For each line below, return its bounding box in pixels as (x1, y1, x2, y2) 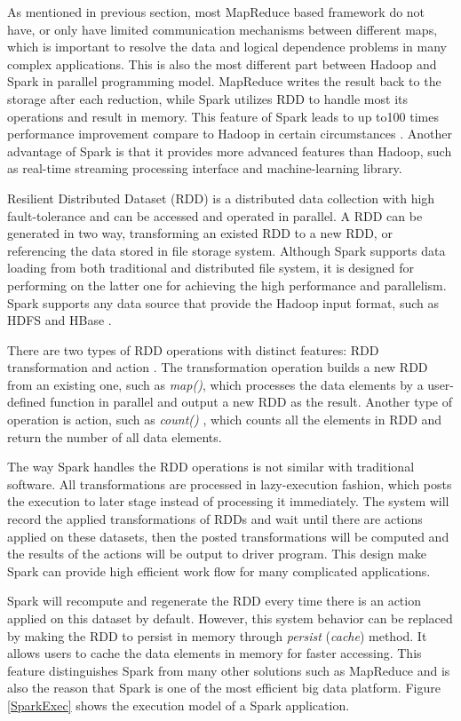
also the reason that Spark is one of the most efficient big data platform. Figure (7, 678, 441, 697)
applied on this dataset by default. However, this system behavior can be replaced (7, 609, 453, 627)
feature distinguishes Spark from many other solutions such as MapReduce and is (7, 661, 450, 679)
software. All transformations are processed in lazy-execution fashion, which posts (7, 474, 452, 493)
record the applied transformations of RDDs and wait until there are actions (7, 510, 423, 528)
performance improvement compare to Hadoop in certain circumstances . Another (7, 124, 452, 143)
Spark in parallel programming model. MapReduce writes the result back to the (7, 72, 441, 91)
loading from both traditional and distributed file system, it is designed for (7, 258, 414, 277)
